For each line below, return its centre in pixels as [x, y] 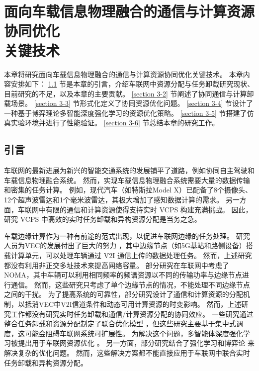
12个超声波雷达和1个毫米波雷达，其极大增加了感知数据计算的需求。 [114, 200]
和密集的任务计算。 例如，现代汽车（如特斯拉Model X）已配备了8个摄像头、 [128, 190]
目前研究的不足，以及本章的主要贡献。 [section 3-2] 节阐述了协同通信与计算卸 [129, 93]
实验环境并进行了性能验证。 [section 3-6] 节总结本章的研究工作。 [115, 123]
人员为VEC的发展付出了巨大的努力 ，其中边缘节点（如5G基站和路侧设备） [125, 245]
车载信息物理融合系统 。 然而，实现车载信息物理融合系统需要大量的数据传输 [127, 180]
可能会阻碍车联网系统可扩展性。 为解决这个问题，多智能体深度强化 [134, 333]
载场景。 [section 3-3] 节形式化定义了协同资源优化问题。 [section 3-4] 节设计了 [129, 103]
